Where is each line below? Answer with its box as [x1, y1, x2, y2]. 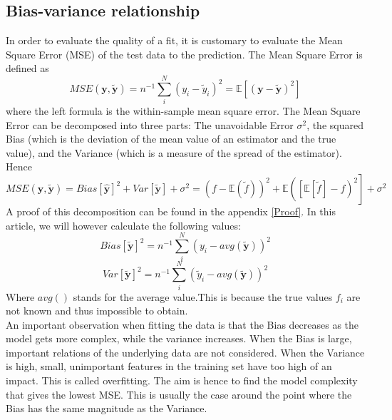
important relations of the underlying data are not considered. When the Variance [6, 344, 365, 359]
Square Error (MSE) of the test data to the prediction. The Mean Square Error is [6, 46, 363, 61]
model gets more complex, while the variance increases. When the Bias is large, [6, 331, 352, 346]
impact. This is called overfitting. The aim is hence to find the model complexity [6, 373, 358, 388]
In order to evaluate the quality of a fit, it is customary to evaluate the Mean [6, 33, 343, 48]
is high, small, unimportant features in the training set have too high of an [6, 359, 332, 374]
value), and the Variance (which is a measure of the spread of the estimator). [6, 145, 342, 160]
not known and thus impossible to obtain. [6, 303, 188, 318]
